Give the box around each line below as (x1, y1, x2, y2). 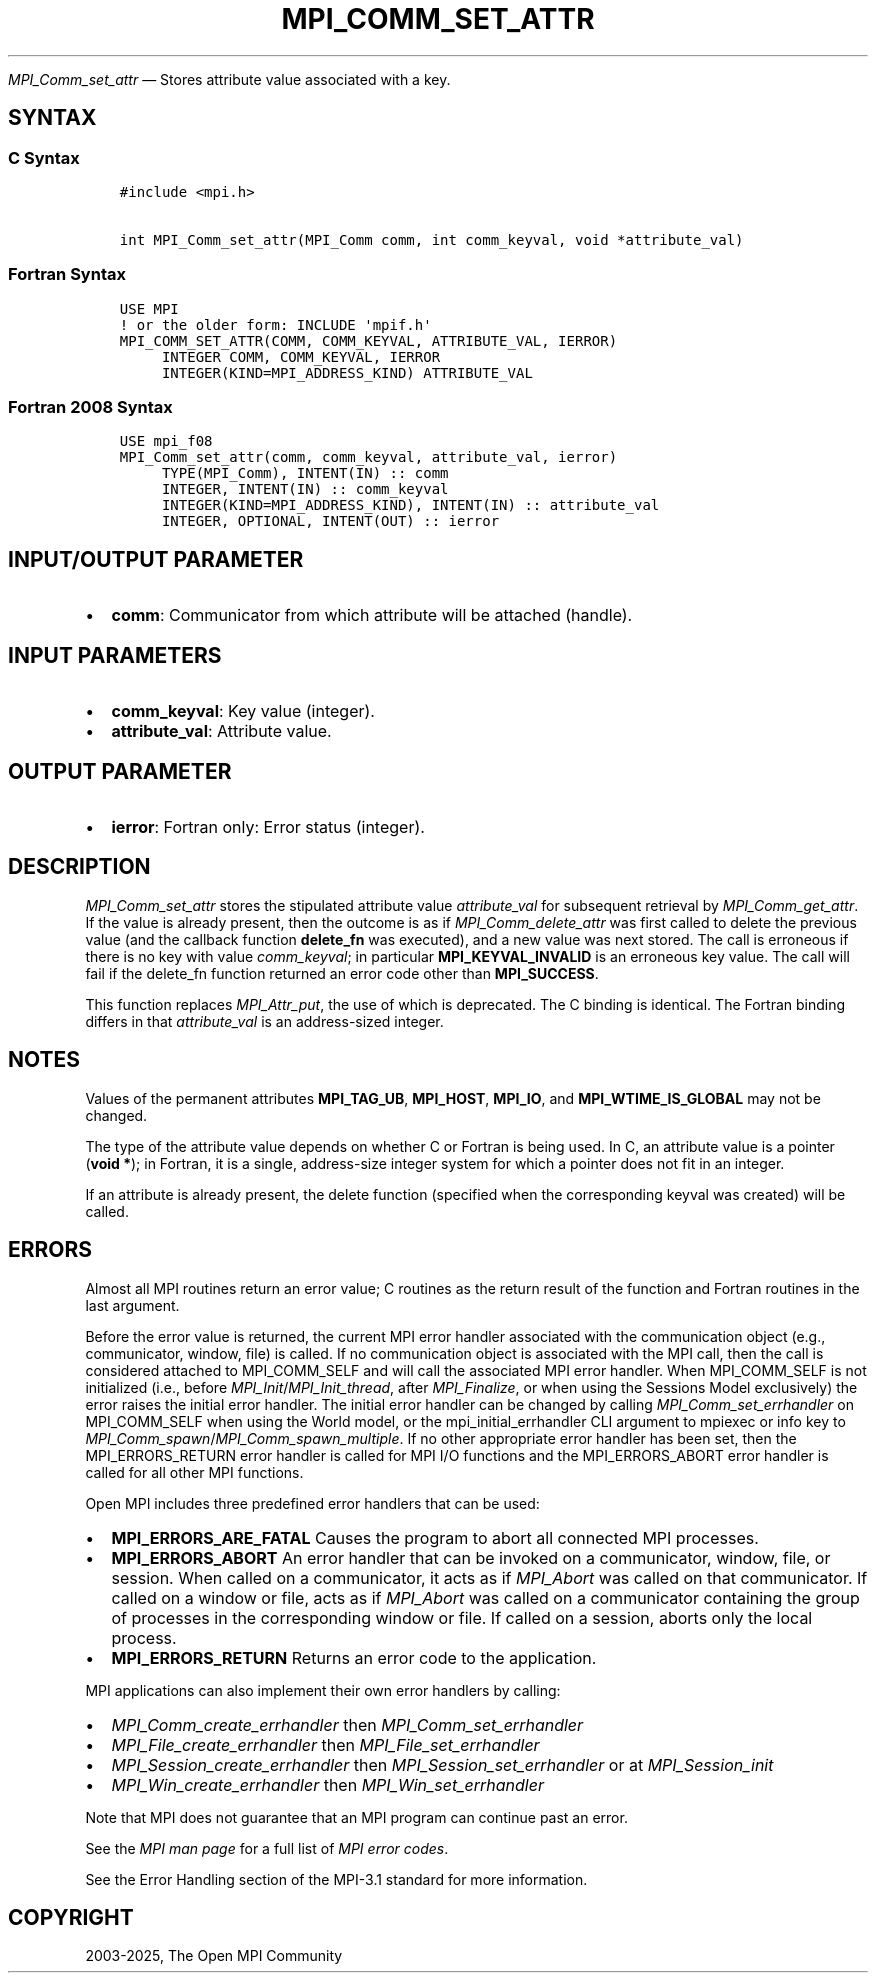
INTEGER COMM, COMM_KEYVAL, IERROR (161, 348, 441, 365)
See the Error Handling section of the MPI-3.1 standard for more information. (85, 1870, 588, 1888)
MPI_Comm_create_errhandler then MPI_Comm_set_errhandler (111, 1714, 584, 1735)
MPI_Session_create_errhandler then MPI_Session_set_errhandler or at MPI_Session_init (111, 1754, 774, 1775)
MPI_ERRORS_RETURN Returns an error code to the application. (111, 1647, 597, 1668)
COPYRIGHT (8, 1904, 134, 1930)
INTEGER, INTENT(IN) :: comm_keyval (161, 481, 449, 498)
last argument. (85, 1296, 180, 1314)
